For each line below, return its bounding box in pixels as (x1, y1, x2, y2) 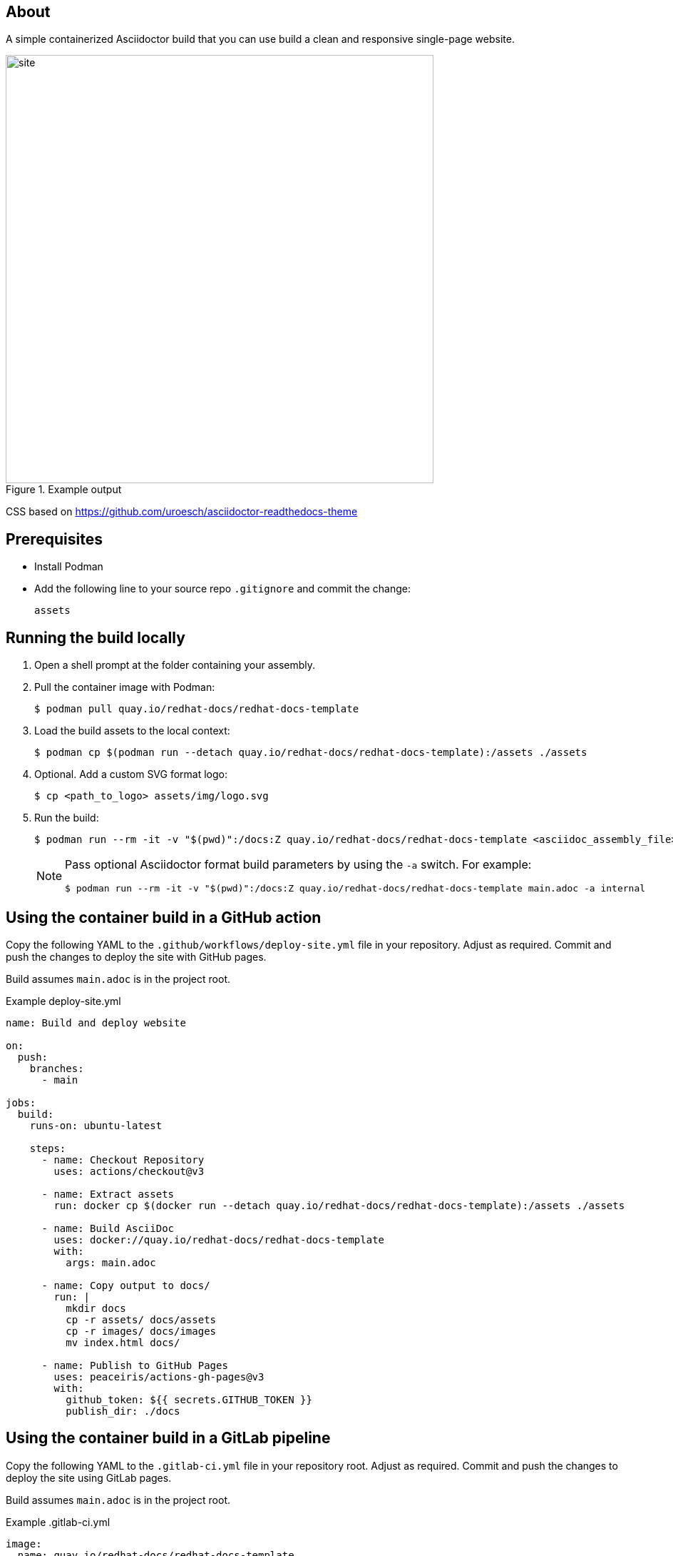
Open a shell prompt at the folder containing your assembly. (34, 659, 316, 672)
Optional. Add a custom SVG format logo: (34, 768, 228, 781)
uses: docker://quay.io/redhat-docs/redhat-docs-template (53, 1233, 385, 1246)
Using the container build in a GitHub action (6, 908, 322, 926)
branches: (29, 1062, 84, 1074)
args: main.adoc (66, 1256, 156, 1268)
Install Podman (34, 560, 103, 573)
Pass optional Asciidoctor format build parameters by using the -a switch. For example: (65, 857, 532, 872)
